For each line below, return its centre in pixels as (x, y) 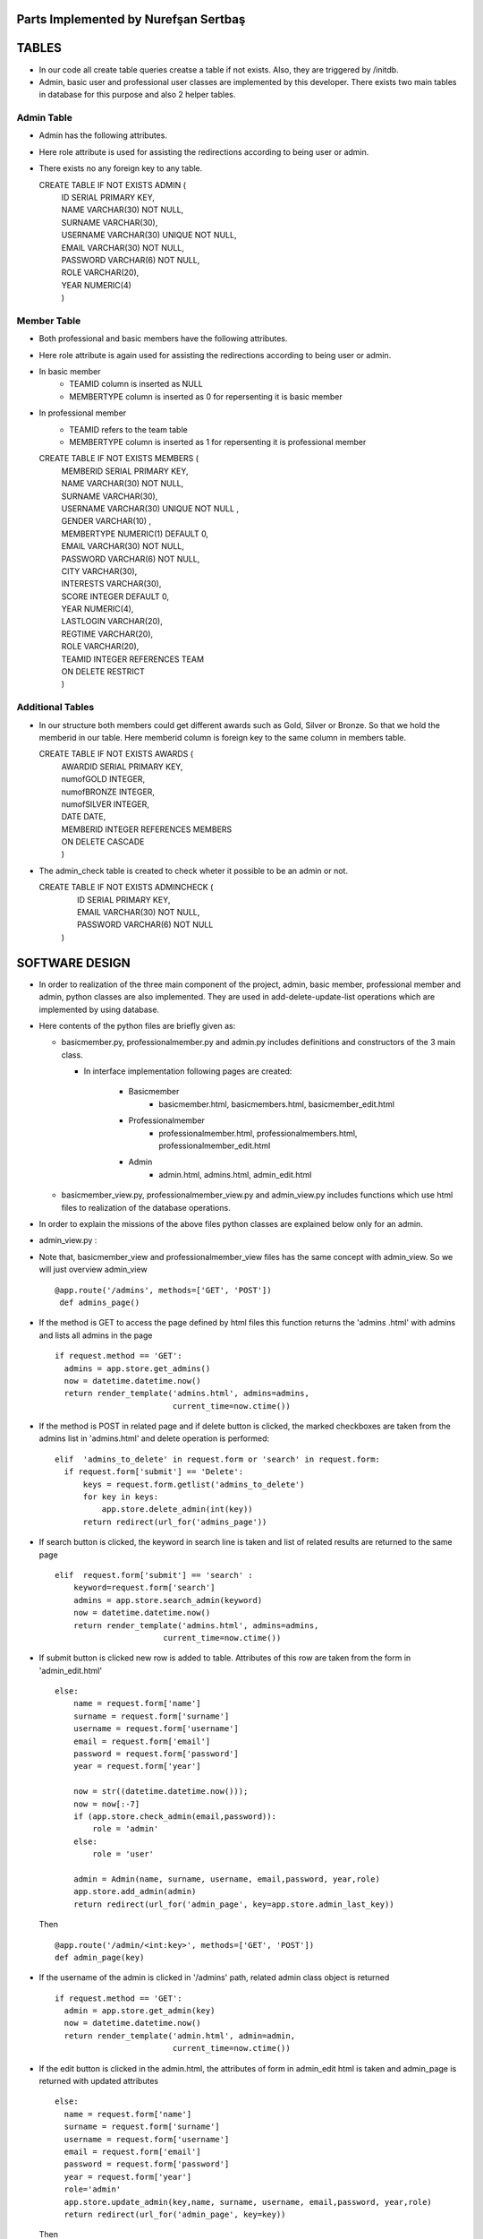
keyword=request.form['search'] (144, 1588)
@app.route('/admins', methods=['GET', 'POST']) (163, 1290)
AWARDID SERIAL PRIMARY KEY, (122, 767)
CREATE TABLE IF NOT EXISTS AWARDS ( (116, 754)
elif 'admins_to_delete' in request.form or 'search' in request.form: (217, 1459)
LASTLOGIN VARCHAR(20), (112, 622)
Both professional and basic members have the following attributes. (163, 339)
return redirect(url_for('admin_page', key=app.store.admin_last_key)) (233, 1904)
